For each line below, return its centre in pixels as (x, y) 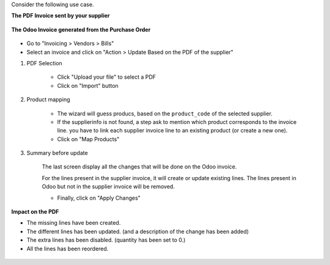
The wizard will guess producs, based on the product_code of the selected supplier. (165, 114)
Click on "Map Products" (88, 139)
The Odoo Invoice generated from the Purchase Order (81, 29)
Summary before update (57, 153)
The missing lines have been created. (74, 223)
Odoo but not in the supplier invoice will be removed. (108, 187)
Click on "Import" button (88, 85)
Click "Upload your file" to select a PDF (106, 77)
